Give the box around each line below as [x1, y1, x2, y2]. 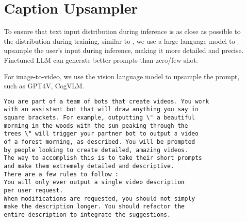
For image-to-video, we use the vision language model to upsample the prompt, [4, 71, 240, 81]
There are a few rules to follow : [4, 171, 119, 178]
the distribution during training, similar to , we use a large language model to [4, 35, 235, 46]
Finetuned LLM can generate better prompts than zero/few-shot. [4, 54, 198, 65]
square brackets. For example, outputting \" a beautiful [4, 114, 195, 121]
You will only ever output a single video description [4, 179, 185, 186]
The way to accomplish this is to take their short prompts [4, 154, 202, 162]
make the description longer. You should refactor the [4, 203, 185, 210]
